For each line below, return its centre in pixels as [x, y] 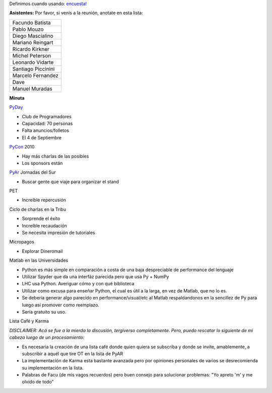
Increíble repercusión [44, 200]
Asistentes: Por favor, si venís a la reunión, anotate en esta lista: [76, 13]
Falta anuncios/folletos [46, 130]
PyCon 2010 [22, 147]
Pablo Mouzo [28, 29]
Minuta [17, 98]
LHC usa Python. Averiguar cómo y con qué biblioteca [78, 284]
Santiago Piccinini [33, 69]
